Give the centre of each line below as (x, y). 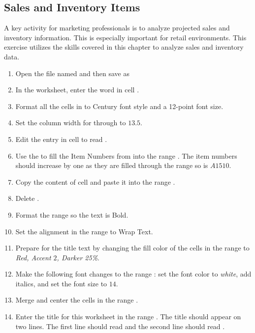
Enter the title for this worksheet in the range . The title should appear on (128, 317)
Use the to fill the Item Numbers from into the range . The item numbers (126, 155)
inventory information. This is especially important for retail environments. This (125, 37)
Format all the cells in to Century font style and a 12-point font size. (119, 106)
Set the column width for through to (71, 123)
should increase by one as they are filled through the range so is (112, 165)
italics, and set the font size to (61, 283)
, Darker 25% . (78, 257)
